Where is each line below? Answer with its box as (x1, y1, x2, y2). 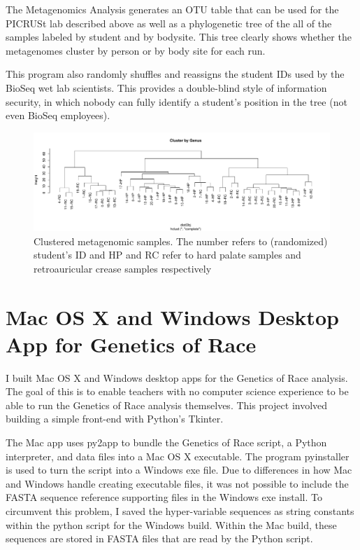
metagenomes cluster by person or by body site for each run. (6, 43, 266, 57)
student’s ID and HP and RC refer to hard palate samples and (34, 247, 301, 262)
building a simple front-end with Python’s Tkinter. (6, 411, 224, 426)
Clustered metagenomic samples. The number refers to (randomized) (34, 233, 328, 248)
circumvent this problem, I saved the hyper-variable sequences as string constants (6, 503, 354, 518)
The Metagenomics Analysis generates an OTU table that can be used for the (6, 2, 339, 16)
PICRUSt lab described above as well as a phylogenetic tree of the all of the (6, 15, 332, 30)
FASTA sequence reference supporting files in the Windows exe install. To (6, 490, 322, 504)
